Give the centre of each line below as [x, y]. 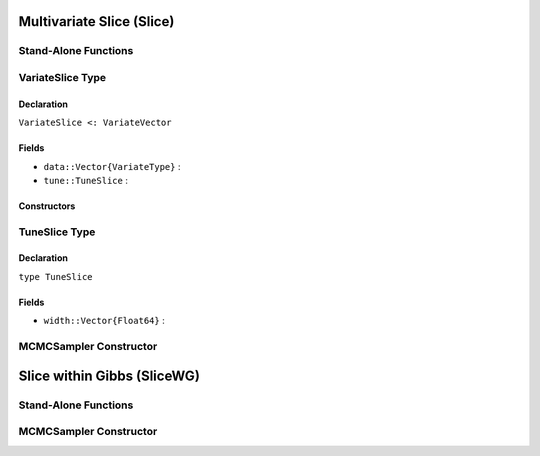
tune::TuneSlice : [86, 180]
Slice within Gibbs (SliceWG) [109, 375]
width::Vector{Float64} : [104, 321]
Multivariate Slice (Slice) [96, 21]
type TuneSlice [56, 276]
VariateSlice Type [62, 77]
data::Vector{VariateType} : [112, 166]
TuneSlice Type [57, 232]
